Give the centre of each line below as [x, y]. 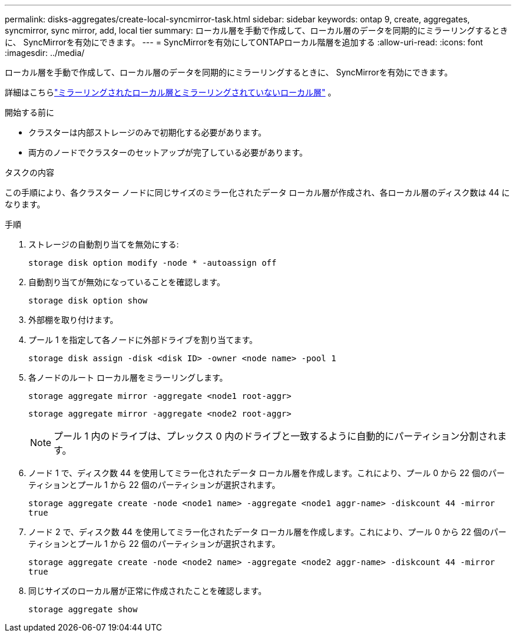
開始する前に [29, 112]
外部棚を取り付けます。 [73, 320]
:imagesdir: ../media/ [45, 53]
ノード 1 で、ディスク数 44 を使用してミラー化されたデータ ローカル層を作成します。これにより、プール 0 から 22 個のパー [267, 473]
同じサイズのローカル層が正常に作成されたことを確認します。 [148, 591]
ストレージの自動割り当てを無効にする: [104, 244]
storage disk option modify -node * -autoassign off [153, 263]
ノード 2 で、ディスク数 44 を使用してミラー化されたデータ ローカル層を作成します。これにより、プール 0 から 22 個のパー [267, 532]
